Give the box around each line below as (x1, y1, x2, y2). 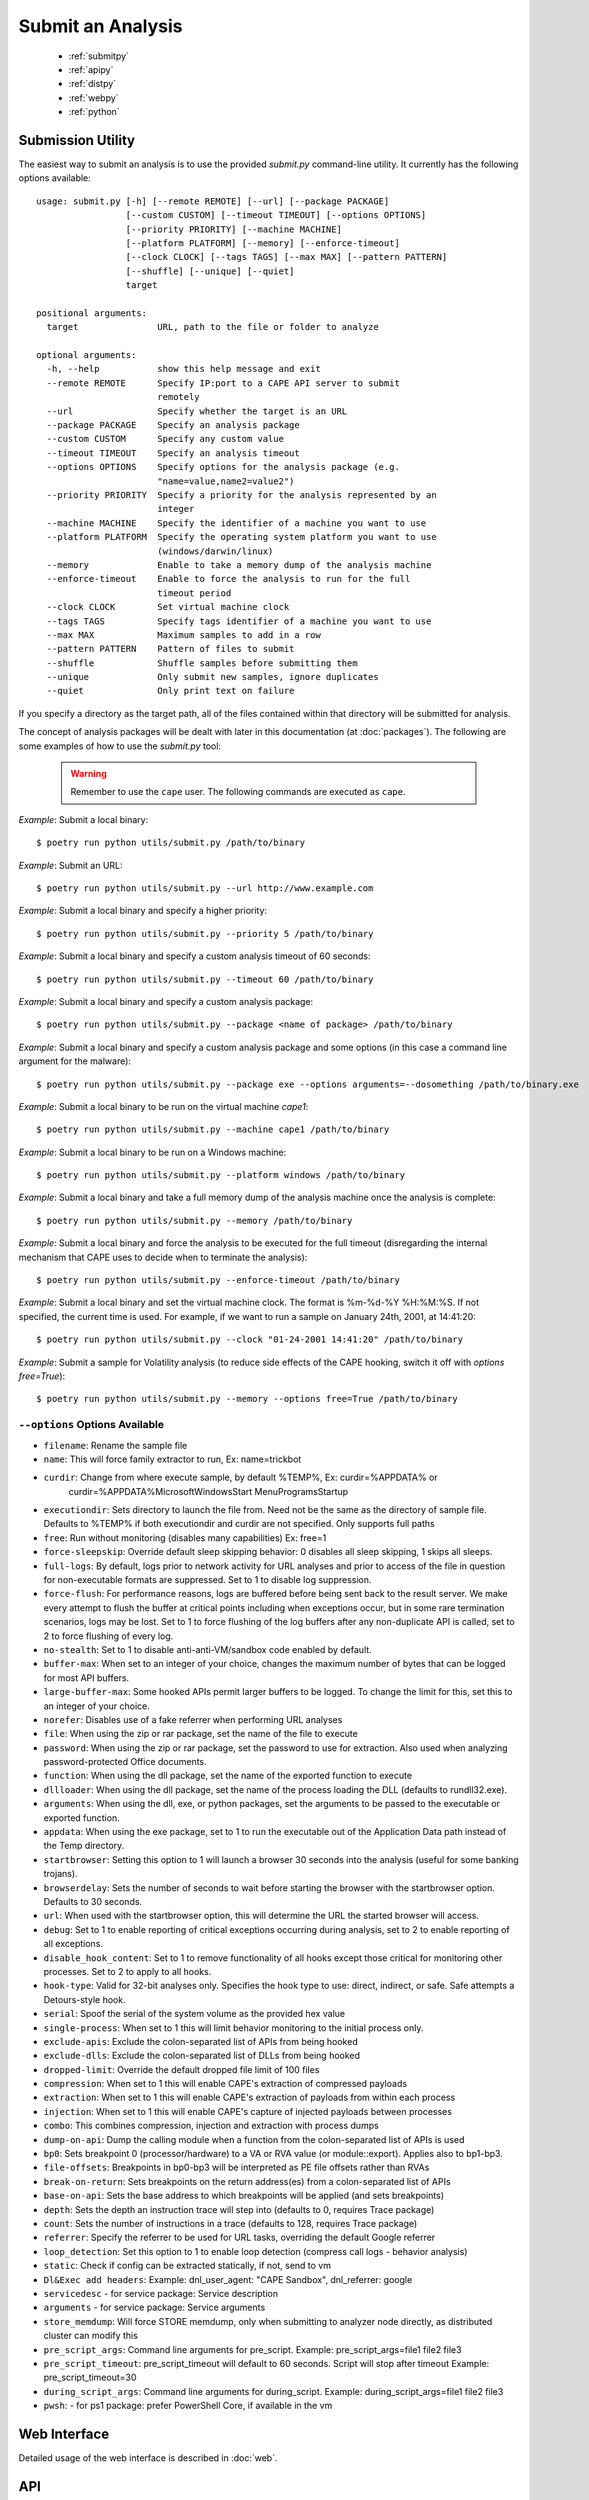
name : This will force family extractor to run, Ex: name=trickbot (43, 1453, 302, 1465)
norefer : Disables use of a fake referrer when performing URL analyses (43, 1713, 343, 1725)
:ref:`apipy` (68, 63, 114, 75)
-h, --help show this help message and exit (46, 363, 322, 375)
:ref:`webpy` (68, 91, 119, 104)
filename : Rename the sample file (43, 1439, 188, 1451)
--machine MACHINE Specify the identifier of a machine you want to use (46, 517, 427, 529)
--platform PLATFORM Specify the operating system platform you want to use (46, 531, 437, 543)
